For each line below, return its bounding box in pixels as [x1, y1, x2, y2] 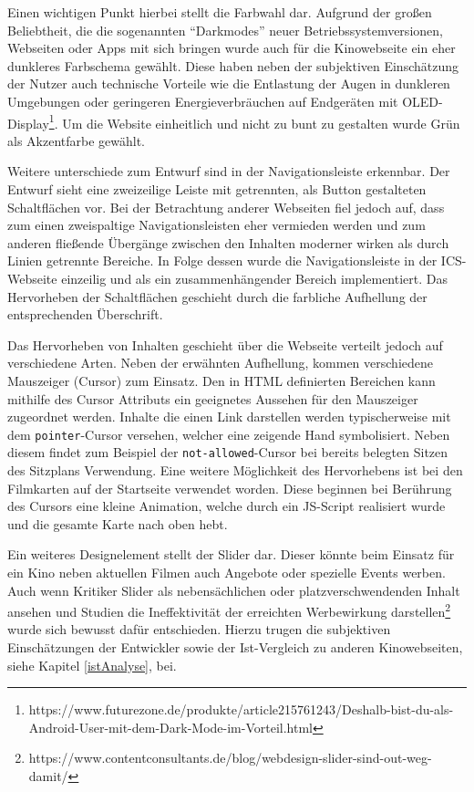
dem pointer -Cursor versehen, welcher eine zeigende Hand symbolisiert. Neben [7, 424, 450, 443]
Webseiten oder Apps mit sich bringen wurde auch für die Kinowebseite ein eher [7, 38, 456, 57]
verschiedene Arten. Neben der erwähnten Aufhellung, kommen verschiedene [7, 353, 433, 372]
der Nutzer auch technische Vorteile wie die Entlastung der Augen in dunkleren [7, 74, 450, 93]
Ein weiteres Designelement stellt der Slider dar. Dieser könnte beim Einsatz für [7, 545, 455, 564]
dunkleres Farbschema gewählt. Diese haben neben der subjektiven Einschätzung [7, 56, 459, 75]
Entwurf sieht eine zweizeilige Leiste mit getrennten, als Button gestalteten [7, 180, 427, 198]
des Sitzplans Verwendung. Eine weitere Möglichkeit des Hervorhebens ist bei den [7, 461, 463, 480]
